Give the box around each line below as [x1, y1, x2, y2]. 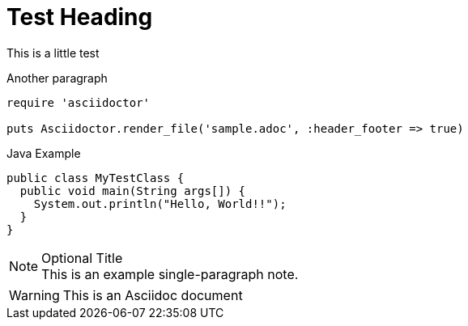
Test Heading [6, 3, 153, 31]
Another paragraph [6, 70, 108, 85]
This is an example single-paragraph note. [41, 265, 299, 282]
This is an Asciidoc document [62, 286, 243, 303]
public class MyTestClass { [6, 171, 185, 184]
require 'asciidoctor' [6, 95, 151, 109]
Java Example [6, 146, 81, 160]
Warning [9, 286, 60, 303]
